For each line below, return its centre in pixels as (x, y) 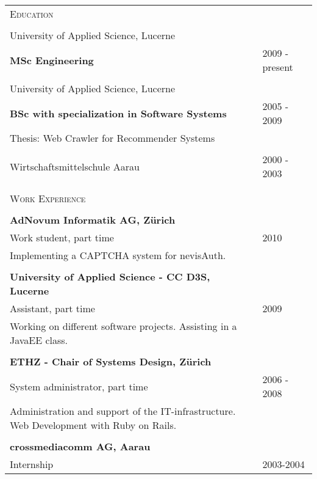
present (278, 67)
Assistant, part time (52, 308)
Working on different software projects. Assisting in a (123, 326)
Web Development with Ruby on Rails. (93, 425)
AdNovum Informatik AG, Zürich (93, 220)
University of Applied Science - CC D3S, (110, 276)
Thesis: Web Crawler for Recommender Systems (112, 138)
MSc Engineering (52, 60)
